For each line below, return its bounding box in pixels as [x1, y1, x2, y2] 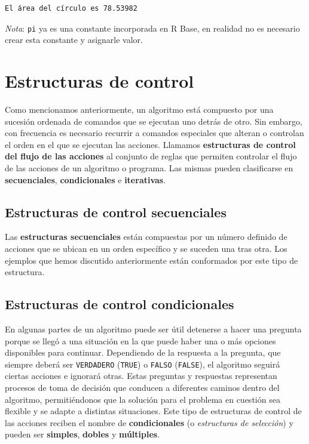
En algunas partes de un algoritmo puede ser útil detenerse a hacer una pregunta [5, 322, 302, 335]
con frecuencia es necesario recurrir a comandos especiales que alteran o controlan [5, 127, 304, 139]
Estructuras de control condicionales [5, 295, 234, 313]
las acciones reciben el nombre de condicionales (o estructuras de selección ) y [5, 416, 293, 428]
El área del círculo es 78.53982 [5, 4, 137, 13]
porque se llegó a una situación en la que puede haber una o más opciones [5, 334, 276, 347]
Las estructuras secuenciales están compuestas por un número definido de [5, 230, 287, 243]
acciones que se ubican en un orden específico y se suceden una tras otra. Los [5, 242, 287, 254]
